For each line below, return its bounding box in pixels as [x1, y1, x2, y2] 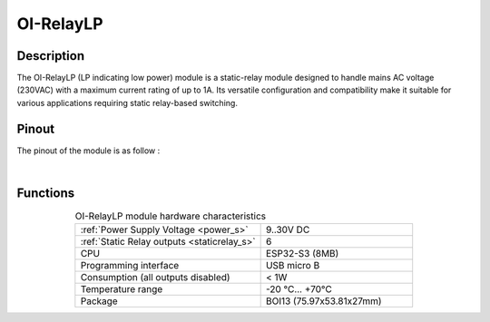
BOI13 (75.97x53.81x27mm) [265, 295, 382, 307]
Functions [16, 185, 75, 200]
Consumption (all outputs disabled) [80, 271, 230, 284]
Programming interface [80, 259, 180, 272]
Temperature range [80, 283, 163, 296]
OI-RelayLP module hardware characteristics [74, 210, 267, 222]
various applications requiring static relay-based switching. [16, 97, 238, 108]
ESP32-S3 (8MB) [265, 248, 339, 260]
